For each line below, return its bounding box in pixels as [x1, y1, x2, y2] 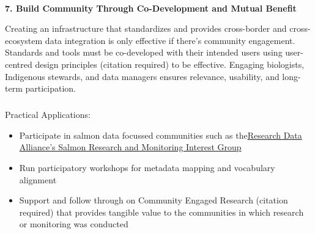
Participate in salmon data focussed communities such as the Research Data [19, 128, 302, 141]
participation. [25, 82, 76, 95]
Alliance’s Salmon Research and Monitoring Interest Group [19, 141, 242, 153]
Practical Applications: [5, 108, 91, 121]
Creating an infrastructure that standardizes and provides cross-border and [5, 22, 287, 35]
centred [5, 57, 32, 70]
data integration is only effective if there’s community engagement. [45, 34, 295, 46]
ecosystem [5, 34, 43, 46]
